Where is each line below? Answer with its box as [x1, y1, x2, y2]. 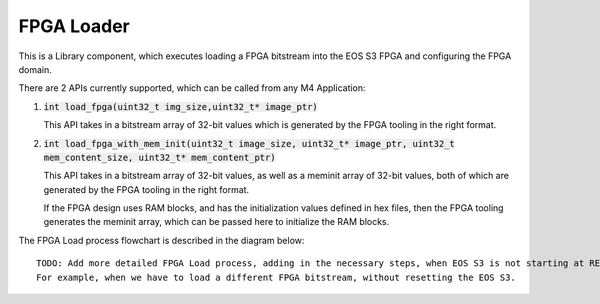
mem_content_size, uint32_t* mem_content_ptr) [43, 151, 276, 163]
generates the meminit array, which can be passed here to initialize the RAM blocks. [43, 216, 390, 228]
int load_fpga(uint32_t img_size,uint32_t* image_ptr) [43, 101, 319, 112]
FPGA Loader [18, 15, 130, 37]
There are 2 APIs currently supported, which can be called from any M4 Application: [18, 82, 366, 94]
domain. [18, 63, 52, 75]
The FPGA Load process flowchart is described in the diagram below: [18, 234, 305, 246]
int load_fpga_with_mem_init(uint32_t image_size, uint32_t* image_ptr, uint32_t [43, 138, 455, 149]
